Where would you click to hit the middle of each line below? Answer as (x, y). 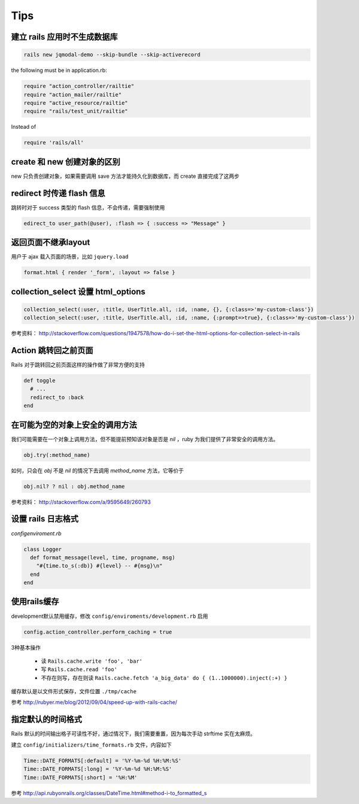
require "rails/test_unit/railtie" (76, 111)
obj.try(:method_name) (57, 455)
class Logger (43, 549)
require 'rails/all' (54, 143)
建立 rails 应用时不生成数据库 (64, 37)
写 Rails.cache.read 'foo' (79, 669)
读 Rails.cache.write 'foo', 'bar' (92, 661)
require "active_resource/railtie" (76, 103)
